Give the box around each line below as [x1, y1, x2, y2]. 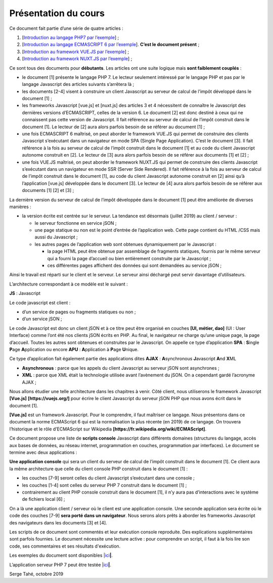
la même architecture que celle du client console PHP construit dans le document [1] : [9, 465, 188, 472]
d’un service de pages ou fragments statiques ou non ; [22, 309, 136, 315]
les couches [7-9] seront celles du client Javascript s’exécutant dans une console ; [22, 475, 195, 481]
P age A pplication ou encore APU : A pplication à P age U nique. [9, 346, 139, 352]
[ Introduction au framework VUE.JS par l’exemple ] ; [22, 48, 129, 55]
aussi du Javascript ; [34, 234, 78, 240]
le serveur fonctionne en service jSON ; [34, 220, 117, 226]
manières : [9, 204, 31, 210]
